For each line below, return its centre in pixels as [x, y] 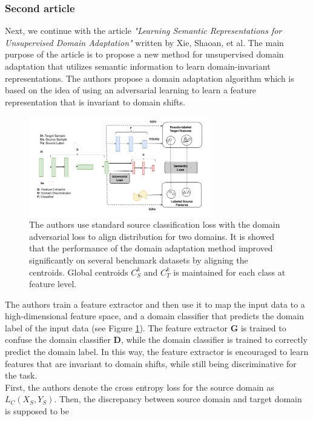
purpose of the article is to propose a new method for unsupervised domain [144, 54]
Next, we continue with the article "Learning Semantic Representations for [143, 31]
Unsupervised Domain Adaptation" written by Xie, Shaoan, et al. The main [144, 42]
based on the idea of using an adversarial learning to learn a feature [131, 90]
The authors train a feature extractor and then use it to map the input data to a [155, 304]
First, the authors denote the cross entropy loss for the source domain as [140, 387]
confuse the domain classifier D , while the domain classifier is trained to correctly [156, 340]
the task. [21, 375]
